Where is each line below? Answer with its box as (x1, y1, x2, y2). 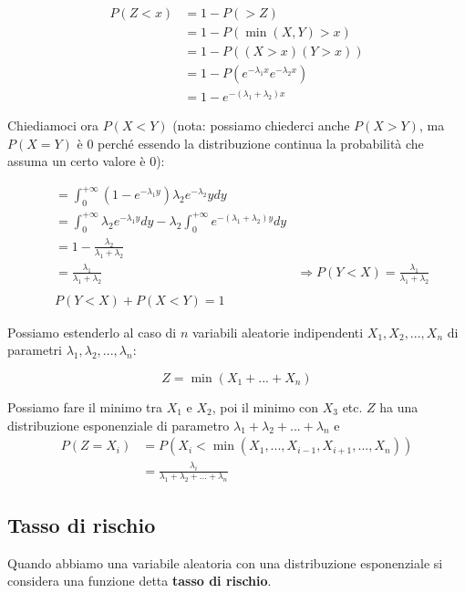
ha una (379, 398, 418, 417)
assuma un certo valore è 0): (7, 151, 165, 171)
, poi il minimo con (212, 398, 319, 417)
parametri (7, 340, 62, 359)
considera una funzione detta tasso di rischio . (7, 571, 272, 590)
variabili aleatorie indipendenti (191, 322, 364, 341)
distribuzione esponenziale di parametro (7, 415, 230, 434)
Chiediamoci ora (7, 116, 98, 135)
